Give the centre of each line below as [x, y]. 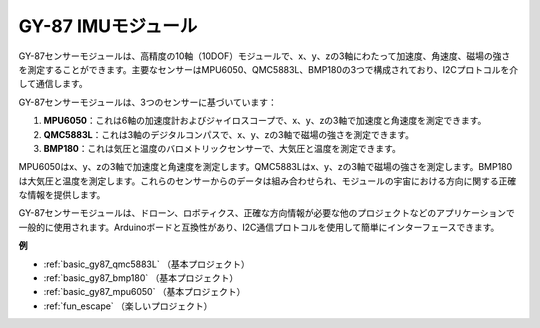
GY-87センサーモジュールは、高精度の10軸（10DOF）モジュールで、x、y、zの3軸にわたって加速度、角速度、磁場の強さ [264, 56]
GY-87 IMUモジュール [108, 26]
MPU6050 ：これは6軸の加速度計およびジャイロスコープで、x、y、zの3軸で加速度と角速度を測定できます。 [265, 121]
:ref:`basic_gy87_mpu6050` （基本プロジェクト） [144, 292]
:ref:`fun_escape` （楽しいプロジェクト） [128, 306]
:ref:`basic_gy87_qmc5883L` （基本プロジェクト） [146, 264]
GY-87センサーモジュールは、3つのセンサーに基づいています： [147, 102]
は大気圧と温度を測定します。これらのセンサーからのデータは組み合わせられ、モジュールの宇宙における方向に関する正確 [267, 181]
